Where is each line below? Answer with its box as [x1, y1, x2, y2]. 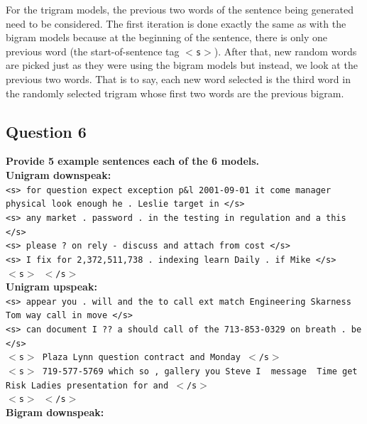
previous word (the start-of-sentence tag [6, 43, 180, 58]
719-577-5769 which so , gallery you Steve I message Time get [42, 366, 358, 377]
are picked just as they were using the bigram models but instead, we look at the [6, 58, 358, 72]
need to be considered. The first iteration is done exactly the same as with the [6, 16, 346, 31]
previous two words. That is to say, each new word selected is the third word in [6, 72, 351, 87]
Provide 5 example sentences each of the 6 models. [6, 153, 260, 168]
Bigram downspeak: [6, 405, 104, 420]
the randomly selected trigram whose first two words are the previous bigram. [6, 85, 344, 100]
